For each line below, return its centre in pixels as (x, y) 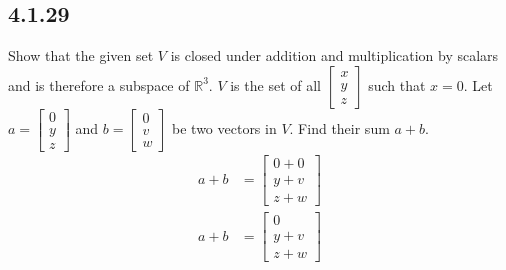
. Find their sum (339, 127)
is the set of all (275, 84)
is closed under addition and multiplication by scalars (334, 55)
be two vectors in (224, 127)
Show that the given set (81, 55)
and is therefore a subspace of (99, 84)
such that (397, 84)
